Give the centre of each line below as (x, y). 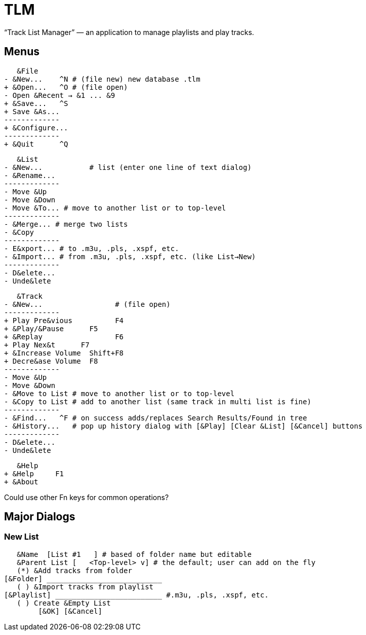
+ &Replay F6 (64, 337)
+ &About (21, 482)
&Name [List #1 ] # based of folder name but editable (134, 554)
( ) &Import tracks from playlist (85, 587)
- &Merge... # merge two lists (66, 224)
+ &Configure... (36, 128)
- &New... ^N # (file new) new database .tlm (102, 79)
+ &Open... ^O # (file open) (66, 87)
